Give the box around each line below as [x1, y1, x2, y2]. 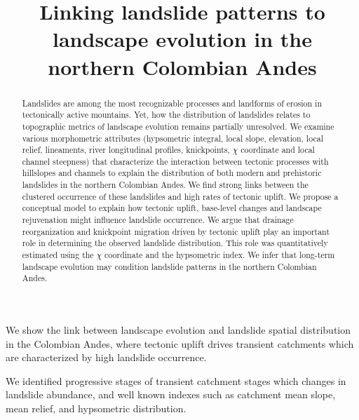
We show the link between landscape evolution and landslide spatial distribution [6, 323, 351, 337]
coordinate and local [241, 144, 315, 156]
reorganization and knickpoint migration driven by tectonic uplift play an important [22, 225, 330, 237]
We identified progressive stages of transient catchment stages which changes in [6, 373, 346, 388]
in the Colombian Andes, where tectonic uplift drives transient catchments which [6, 336, 354, 351]
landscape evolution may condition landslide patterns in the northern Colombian [22, 260, 317, 272]
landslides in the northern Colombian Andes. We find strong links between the [22, 179, 309, 191]
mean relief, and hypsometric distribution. [6, 401, 187, 416]
